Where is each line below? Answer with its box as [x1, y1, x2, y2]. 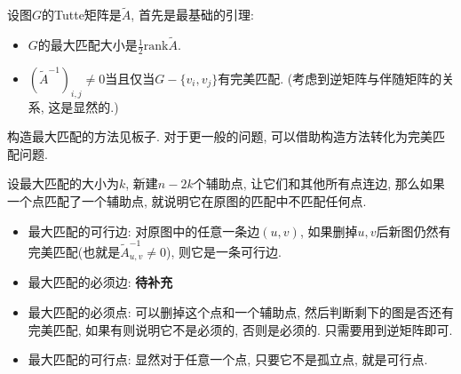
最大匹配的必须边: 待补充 [28, 273, 173, 291]
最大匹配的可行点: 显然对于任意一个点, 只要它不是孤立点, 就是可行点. [28, 350, 428, 369]
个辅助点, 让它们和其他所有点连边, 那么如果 [193, 174, 445, 193]
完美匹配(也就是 [28, 242, 121, 260]
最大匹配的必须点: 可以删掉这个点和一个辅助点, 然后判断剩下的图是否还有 [28, 302, 454, 321]
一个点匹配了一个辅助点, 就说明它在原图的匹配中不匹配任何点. [7, 192, 367, 211]
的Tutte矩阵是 [42, 5, 122, 24]
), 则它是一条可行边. [165, 242, 282, 260]
